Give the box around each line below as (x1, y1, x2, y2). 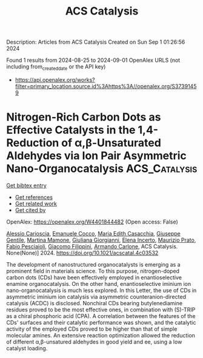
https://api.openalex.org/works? (15, 76, 95, 83)
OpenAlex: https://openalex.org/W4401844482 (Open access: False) (6, 218, 179, 225)
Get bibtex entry (6, 182, 47, 189)
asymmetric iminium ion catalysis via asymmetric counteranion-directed (6, 293, 187, 300)
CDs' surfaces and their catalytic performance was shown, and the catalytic (6, 319, 196, 326)
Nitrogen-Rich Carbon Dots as (6, 110, 161, 124)
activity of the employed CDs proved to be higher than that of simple (6, 325, 178, 333)
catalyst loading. (6, 344, 48, 352)
